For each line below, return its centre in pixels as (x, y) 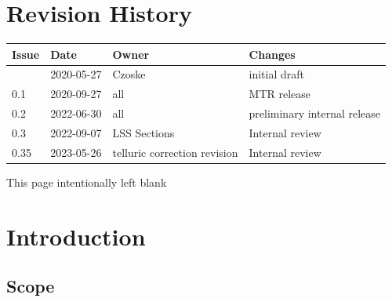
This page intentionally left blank (87, 182)
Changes (272, 54)
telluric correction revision (175, 152)
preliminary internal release (315, 113)
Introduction (76, 236)
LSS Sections (143, 133)
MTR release (280, 94)
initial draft (277, 74)
